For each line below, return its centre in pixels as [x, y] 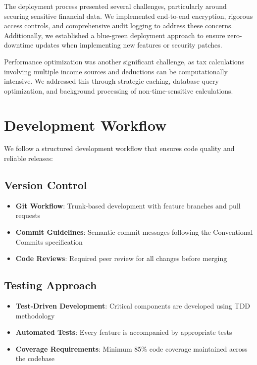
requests [28, 215]
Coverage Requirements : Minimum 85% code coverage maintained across [131, 348]
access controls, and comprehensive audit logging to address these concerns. [119, 26]
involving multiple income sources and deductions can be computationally [116, 71]
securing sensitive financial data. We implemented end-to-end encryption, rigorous [128, 16]
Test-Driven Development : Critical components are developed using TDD [133, 306]
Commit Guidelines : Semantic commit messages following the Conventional [134, 232]
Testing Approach [51, 285]
